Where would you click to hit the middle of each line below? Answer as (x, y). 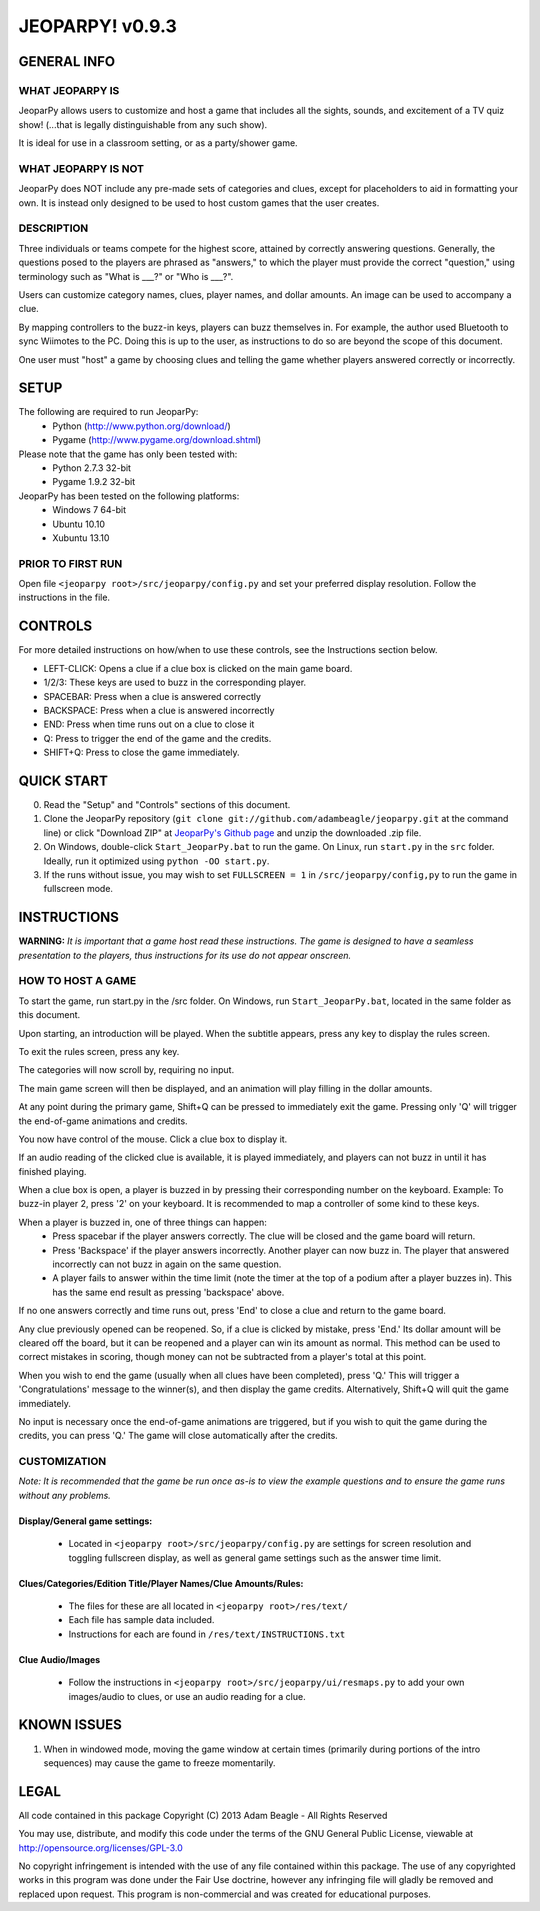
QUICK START (63, 780)
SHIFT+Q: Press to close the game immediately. (141, 752)
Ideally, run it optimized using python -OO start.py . (156, 861)
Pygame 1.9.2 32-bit (93, 482)
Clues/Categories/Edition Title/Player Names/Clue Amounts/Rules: (161, 1583)
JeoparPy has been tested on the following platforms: (129, 496)
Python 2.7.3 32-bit (92, 467)
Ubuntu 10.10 (78, 524)
